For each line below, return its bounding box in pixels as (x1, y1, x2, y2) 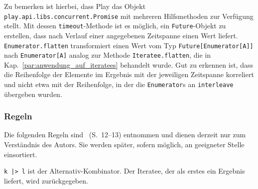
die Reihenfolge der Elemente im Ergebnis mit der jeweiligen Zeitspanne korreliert (4, 69, 254, 80)
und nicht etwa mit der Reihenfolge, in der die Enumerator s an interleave (4, 79, 234, 89)
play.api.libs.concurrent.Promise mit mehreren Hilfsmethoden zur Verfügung (4, 10, 254, 21)
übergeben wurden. (4, 89, 62, 99)
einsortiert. (4, 149, 37, 159)
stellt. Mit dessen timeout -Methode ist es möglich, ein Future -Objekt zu (4, 20, 226, 31)
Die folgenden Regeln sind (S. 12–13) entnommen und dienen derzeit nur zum (4, 129, 246, 140)
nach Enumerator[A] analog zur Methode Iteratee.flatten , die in (4, 50, 211, 60)
